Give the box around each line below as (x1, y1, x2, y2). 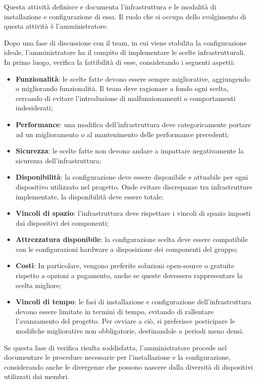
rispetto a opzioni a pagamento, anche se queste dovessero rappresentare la (15, 270, 243, 281)
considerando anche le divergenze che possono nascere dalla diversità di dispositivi (4, 361, 253, 372)
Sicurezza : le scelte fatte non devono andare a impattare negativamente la (15, 145, 244, 156)
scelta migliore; (15, 280, 61, 290)
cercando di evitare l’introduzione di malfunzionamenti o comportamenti (15, 93, 236, 103)
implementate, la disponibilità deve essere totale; (15, 191, 163, 201)
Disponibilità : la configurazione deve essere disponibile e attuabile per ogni (15, 172, 248, 182)
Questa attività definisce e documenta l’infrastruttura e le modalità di (4, 1, 216, 11)
